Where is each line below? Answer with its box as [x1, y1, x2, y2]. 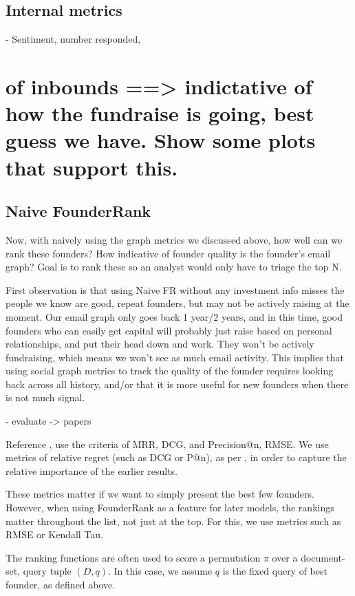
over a [272, 550, 298, 564]
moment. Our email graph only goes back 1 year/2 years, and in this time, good [6, 309, 343, 323]
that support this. [6, 153, 178, 181]
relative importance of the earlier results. [6, 463, 178, 478]
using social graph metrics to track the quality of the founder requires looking [6, 363, 334, 378]
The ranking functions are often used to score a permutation [6, 550, 261, 564]
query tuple [23, 564, 72, 578]
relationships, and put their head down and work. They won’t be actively [6, 337, 314, 351]
